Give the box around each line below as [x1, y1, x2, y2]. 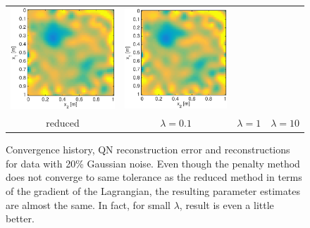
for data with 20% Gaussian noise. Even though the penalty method [6, 156, 300, 170]
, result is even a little [179, 197, 274, 212]
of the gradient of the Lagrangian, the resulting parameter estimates [6, 184, 300, 198]
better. [6, 211, 35, 226]
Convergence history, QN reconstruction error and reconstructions [6, 142, 290, 157]
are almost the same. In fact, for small [6, 197, 170, 212]
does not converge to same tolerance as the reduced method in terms [6, 170, 302, 184]
